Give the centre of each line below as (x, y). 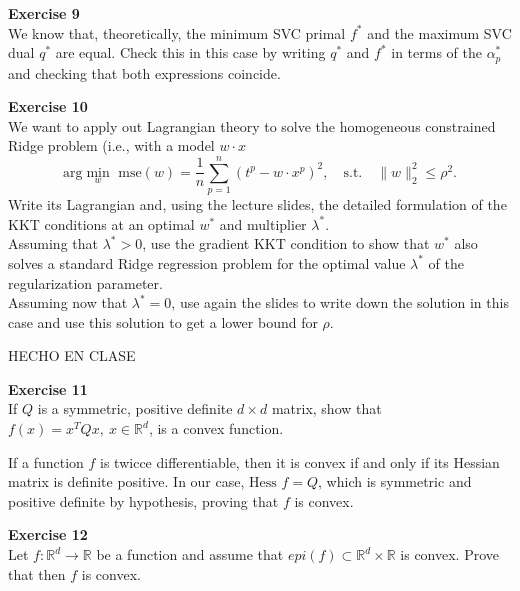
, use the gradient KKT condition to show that (286, 243)
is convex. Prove (450, 554)
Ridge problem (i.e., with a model (111, 145)
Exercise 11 (48, 388)
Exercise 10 (48, 106)
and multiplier (263, 223)
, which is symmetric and (395, 481)
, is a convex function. (216, 428)
